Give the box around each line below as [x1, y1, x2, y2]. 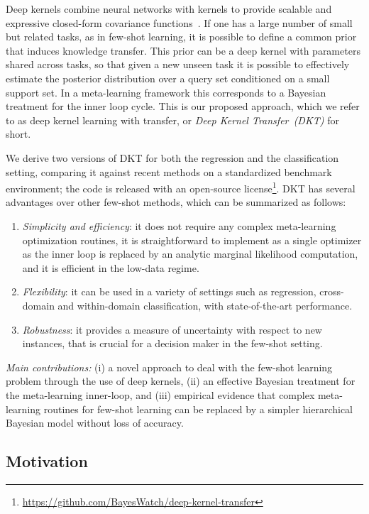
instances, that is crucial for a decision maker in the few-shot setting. [22, 336, 323, 351]
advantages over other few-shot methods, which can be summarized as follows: [6, 195, 346, 209]
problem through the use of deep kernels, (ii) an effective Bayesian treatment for [6, 373, 356, 388]
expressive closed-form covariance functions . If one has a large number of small [6, 15, 353, 30]
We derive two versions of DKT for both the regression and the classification [6, 150, 339, 165]
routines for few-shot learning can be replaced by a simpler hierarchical [43, 401, 353, 416]
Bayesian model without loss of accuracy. [6, 415, 184, 430]
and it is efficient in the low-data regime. [22, 260, 199, 275]
